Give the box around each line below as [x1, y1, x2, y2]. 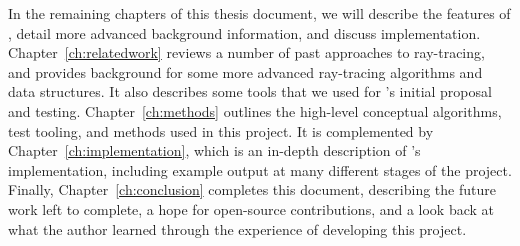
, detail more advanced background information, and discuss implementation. [8, 22, 481, 43]
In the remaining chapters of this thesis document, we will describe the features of [8, 3, 511, 23]
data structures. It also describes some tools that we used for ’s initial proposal [8, 81, 492, 102]
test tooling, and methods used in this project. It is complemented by [8, 120, 434, 141]
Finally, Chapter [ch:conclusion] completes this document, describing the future [8, 179, 496, 200]
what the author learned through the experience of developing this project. [8, 218, 467, 239]
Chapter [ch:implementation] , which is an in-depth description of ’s [8, 140, 421, 161]
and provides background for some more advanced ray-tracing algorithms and [8, 61, 483, 82]
